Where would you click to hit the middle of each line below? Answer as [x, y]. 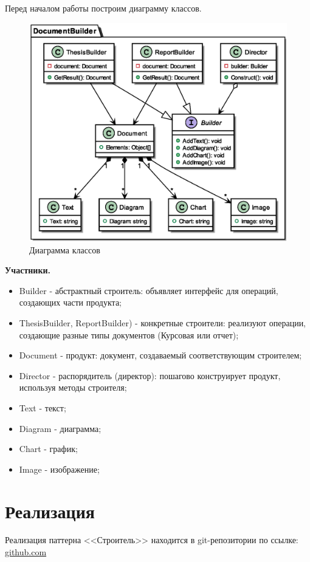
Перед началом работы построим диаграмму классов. [103, 8]
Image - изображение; [59, 469]
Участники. [28, 270]
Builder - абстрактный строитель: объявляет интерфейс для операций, [149, 290]
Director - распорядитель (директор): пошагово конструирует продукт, [150, 375]
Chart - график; [48, 449]
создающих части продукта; [70, 302]
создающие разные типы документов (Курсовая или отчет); [129, 334]
